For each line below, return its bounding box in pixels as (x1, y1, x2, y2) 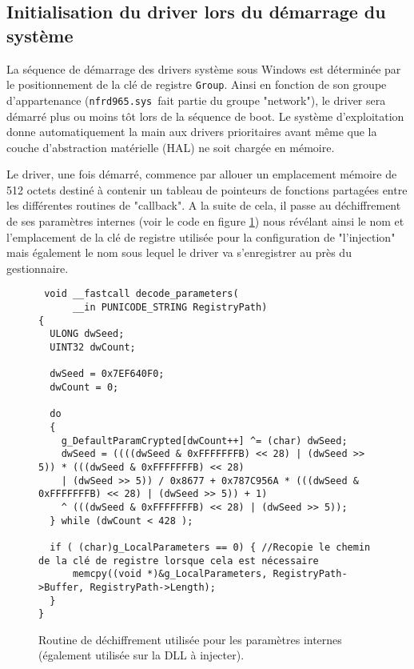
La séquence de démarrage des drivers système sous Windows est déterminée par (6, 60, 401, 77)
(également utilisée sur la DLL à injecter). (38, 647, 245, 663)
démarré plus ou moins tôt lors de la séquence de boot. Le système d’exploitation (6, 107, 404, 124)
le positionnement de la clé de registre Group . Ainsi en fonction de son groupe (6, 76, 387, 93)
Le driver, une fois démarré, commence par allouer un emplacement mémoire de (6, 166, 397, 182)
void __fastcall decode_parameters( (44, 288, 239, 300)
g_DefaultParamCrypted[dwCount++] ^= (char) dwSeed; (61, 435, 348, 447)
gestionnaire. (6, 259, 69, 276)
